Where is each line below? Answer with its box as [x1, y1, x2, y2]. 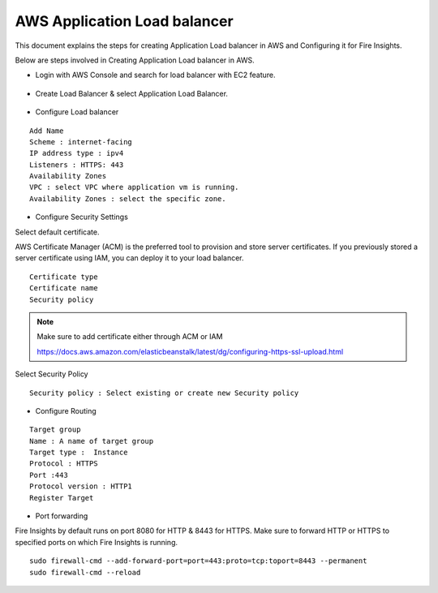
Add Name [29, 126, 64, 135]
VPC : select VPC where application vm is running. [29, 183, 239, 192]
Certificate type [29, 272, 98, 281]
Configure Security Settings [35, 212, 129, 222]
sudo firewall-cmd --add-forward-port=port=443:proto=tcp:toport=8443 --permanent [29, 556, 367, 565]
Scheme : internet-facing [29, 137, 133, 146]
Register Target [29, 493, 94, 502]
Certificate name [29, 284, 98, 293]
